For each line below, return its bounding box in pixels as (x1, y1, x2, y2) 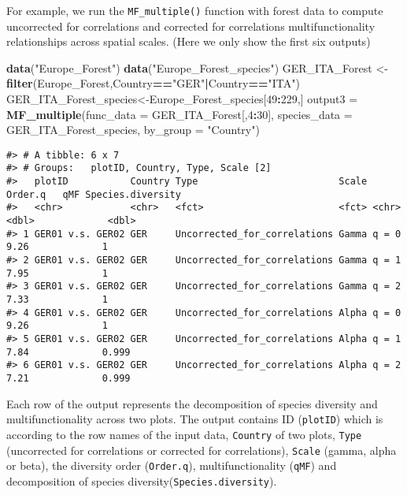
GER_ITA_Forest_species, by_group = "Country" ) (6, 121, 260, 138)
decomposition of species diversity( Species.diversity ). (6, 472, 277, 489)
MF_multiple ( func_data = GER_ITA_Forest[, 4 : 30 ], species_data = (6, 106, 353, 122)
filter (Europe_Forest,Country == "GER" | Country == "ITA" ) (6, 75, 300, 91)
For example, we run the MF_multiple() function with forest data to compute (6, 2, 383, 18)
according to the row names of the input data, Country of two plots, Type (6, 426, 362, 442)
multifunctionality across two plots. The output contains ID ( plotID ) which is (6, 411, 383, 427)
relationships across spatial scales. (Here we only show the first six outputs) (6, 33, 371, 50)
